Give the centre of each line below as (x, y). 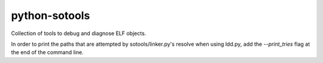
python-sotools (51, 15)
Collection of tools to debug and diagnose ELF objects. (79, 33)
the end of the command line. (47, 52)
